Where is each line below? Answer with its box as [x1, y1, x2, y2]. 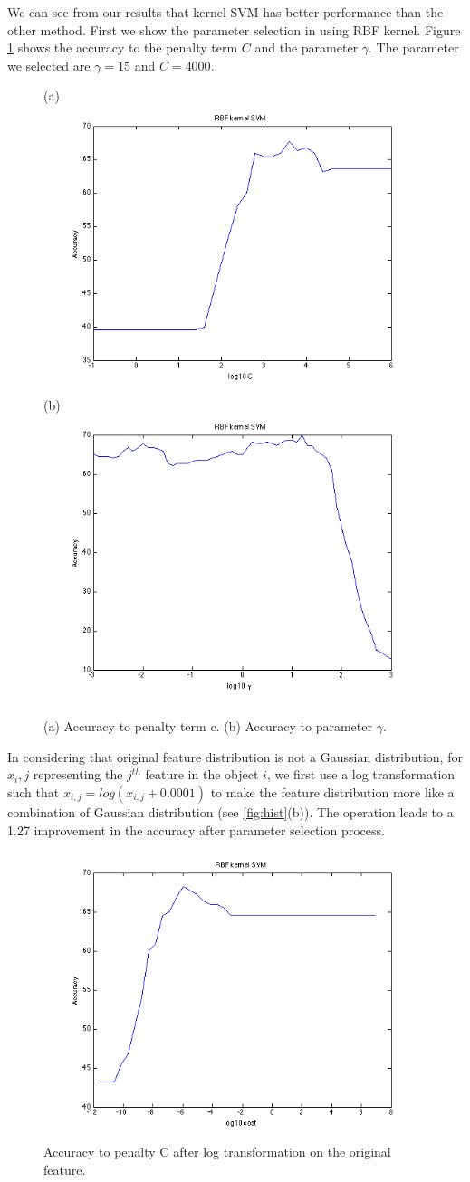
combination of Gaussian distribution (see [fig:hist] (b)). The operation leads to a [7, 803, 454, 821]
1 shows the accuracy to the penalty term [7, 38, 238, 57]
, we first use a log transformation [266, 765, 456, 784]
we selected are [7, 55, 91, 74]
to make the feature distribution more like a [210, 783, 455, 801]
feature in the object [145, 765, 259, 784]
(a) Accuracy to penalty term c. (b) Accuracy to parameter [43, 717, 372, 736]
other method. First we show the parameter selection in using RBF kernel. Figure [7, 20, 461, 39]
